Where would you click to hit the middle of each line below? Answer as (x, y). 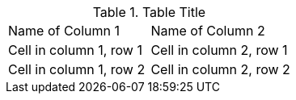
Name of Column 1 (64, 31)
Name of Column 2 (208, 31)
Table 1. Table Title (149, 12)
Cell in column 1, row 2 (77, 69)
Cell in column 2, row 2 (220, 69)
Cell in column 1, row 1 (75, 50)
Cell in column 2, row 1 (219, 50)
